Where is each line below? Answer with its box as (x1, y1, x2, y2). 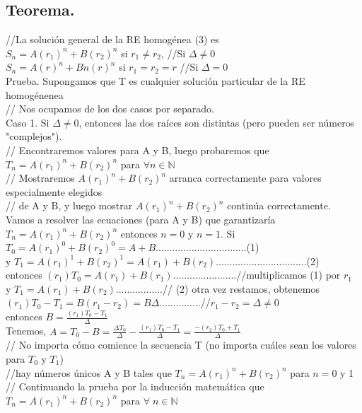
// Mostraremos (6, 170, 75, 185)
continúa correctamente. (227, 198, 331, 213)
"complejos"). (6, 129, 62, 144)
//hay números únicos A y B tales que (6, 365, 172, 380)
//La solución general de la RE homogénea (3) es (6, 32, 219, 47)
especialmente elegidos (6, 184, 103, 199)
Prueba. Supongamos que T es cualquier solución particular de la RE (6, 73, 305, 88)
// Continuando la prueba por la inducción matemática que (6, 379, 264, 394)
